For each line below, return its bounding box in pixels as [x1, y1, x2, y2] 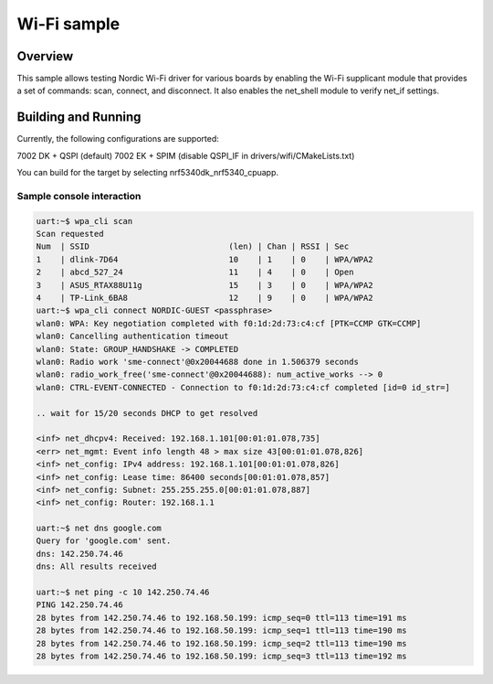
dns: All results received [36, 561, 157, 572]
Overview [16, 48, 74, 64]
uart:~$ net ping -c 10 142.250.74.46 [36, 587, 210, 598]
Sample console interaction [16, 189, 142, 202]
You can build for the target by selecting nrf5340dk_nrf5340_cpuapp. [16, 167, 278, 178]
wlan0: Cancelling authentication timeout [36, 331, 229, 342]
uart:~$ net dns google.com [36, 523, 162, 534]
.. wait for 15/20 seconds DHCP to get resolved [36, 408, 258, 418]
